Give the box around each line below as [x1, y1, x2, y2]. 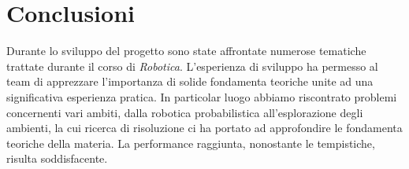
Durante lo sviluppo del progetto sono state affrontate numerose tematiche [6, 42, 366, 59]
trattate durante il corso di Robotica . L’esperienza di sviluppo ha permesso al [6, 57, 378, 74]
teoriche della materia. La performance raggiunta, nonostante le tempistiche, [6, 134, 375, 151]
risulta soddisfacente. [6, 150, 108, 167]
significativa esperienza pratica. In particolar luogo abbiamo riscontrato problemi [6, 88, 397, 105]
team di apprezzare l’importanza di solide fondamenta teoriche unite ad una [6, 73, 374, 90]
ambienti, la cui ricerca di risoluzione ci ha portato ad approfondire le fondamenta [6, 119, 403, 136]
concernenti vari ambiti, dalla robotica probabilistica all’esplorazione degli [6, 104, 363, 120]
